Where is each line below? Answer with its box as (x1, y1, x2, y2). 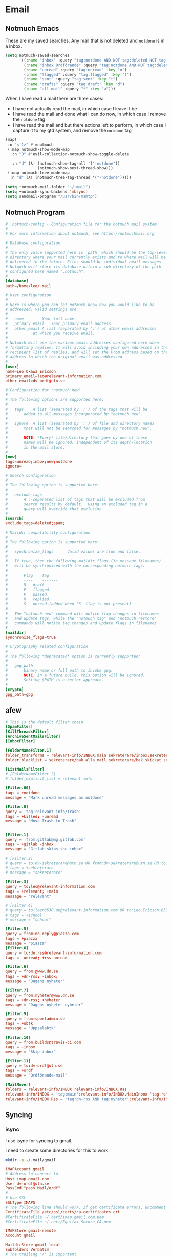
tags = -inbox (5, 1044, 36, 1049)
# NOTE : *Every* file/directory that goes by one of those (5, 435, 147, 440)
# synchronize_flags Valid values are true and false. (5, 549, 141, 554)
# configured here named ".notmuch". (5, 269, 86, 274)
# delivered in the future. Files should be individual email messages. (5, 259, 164, 265)
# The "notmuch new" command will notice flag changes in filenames (5, 611, 159, 616)
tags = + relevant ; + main (5, 889, 58, 894)
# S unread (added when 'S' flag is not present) (5, 601, 132, 607)
